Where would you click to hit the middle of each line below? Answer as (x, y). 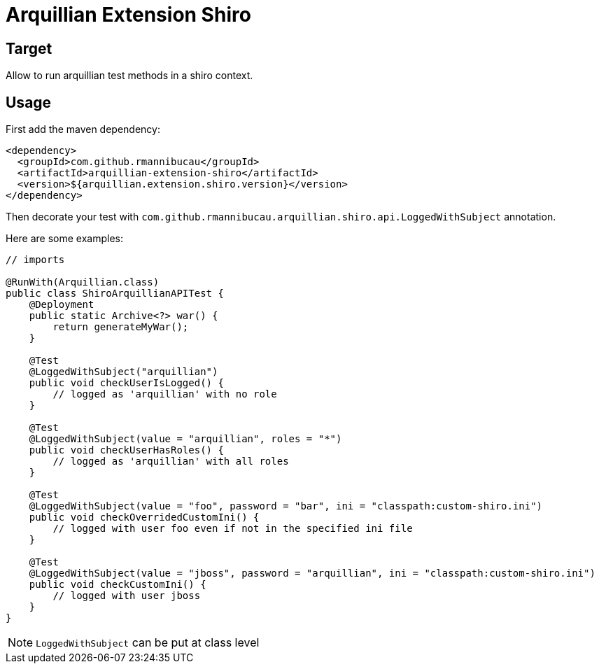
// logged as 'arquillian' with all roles (171, 462)
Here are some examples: (65, 239)
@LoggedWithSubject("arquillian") (124, 372)
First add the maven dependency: (83, 129)
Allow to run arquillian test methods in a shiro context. (129, 76)
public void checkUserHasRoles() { (126, 450)
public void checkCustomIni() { (118, 585)
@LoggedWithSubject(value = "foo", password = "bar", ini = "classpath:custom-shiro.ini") (286, 506)
